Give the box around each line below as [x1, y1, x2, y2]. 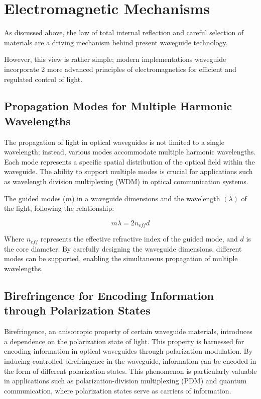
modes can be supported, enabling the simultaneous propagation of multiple [4, 253, 238, 264]
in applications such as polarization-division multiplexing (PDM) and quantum [4, 375, 247, 386]
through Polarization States [4, 302, 151, 318]
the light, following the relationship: [4, 203, 114, 213]
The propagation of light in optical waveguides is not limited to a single [4, 136, 224, 147]
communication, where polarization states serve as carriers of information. [4, 385, 231, 395]
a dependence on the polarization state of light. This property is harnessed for [4, 336, 244, 346]
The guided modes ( [4, 193, 66, 203]
